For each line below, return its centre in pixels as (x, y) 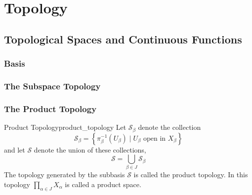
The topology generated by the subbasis (64, 175)
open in (154, 138)
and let (15, 149)
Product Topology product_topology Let (65, 127)
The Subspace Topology (52, 86)
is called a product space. (103, 184)
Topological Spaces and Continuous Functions (123, 39)
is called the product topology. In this (191, 175)
